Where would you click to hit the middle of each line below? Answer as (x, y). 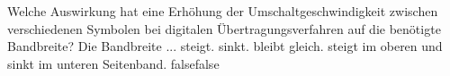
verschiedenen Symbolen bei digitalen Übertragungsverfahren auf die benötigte (224, 28)
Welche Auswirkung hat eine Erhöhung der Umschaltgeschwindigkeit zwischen (223, 11)
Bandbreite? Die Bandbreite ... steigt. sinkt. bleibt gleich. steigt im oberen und (225, 46)
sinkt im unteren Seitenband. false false (113, 63)
